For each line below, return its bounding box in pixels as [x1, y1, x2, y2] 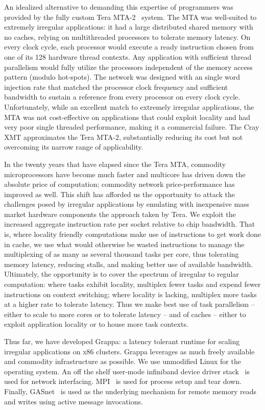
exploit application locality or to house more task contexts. [4, 319, 188, 329]
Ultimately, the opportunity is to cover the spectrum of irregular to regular [4, 269, 239, 279]
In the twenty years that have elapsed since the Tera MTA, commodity [4, 158, 226, 169]
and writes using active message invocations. [4, 396, 143, 406]
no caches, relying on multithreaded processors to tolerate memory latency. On [4, 31, 251, 42]
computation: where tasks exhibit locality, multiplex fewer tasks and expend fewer [4, 279, 261, 290]
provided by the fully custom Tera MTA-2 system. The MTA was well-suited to [4, 11, 257, 22]
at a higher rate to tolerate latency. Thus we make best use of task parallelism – [4, 299, 255, 309]
